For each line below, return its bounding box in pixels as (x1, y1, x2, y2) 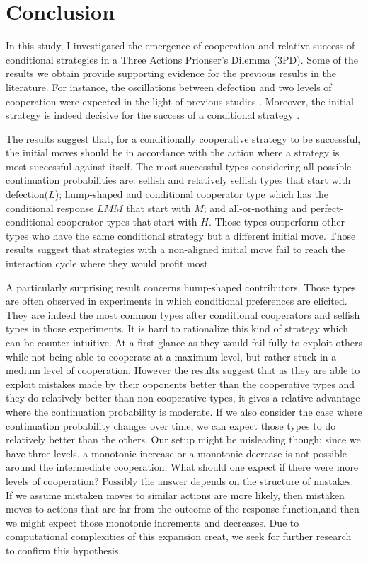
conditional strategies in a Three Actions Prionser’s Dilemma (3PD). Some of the (6, 52, 358, 66)
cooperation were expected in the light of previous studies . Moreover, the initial (6, 93, 354, 108)
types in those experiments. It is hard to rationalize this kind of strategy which (6, 321, 349, 336)
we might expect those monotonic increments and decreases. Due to (6, 515, 299, 529)
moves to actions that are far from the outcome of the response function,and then (6, 501, 360, 516)
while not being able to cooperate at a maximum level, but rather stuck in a (6, 349, 337, 363)
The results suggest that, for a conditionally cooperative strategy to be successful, (6, 131, 361, 146)
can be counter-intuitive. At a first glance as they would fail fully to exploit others (6, 335, 362, 349)
